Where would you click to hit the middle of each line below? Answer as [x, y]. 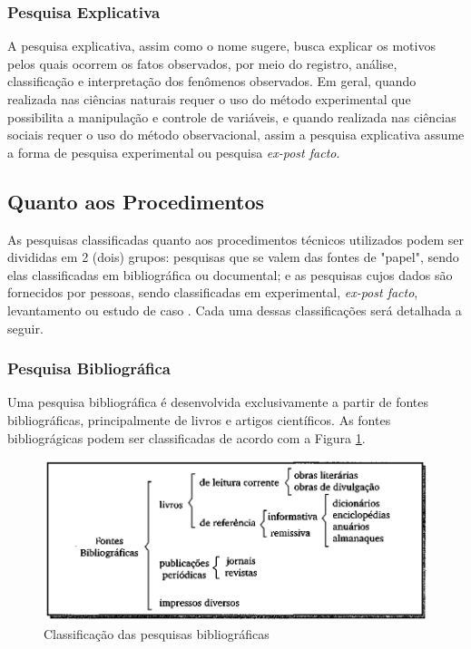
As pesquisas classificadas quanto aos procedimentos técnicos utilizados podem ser [236, 239]
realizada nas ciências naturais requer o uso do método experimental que [209, 99]
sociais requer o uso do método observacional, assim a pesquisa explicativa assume [236, 135]
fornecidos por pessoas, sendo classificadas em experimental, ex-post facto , [213, 292]
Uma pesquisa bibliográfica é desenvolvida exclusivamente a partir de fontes [218, 402]
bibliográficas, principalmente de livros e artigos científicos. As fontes [199, 419]
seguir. [25, 328]
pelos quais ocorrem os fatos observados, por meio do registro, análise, [202, 63]
